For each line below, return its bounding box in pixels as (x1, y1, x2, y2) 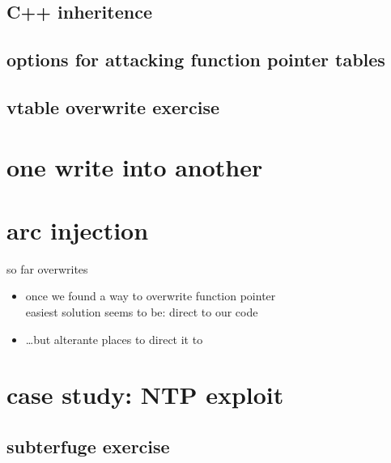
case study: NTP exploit (6, 378, 284, 411)
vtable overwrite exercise (6, 94, 220, 119)
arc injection (6, 213, 149, 246)
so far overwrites (6, 260, 88, 277)
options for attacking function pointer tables (6, 47, 385, 72)
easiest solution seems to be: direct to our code (25, 304, 258, 321)
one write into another (6, 150, 263, 183)
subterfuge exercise (6, 433, 170, 458)
